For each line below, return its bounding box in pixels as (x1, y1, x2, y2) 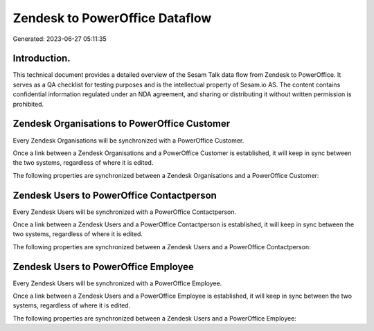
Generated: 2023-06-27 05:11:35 (12, 35, 107, 43)
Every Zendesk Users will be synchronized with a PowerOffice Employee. (12, 279, 222, 287)
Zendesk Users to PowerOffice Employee (12, 260, 194, 273)
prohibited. (12, 100, 44, 108)
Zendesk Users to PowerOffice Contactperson (12, 189, 217, 201)
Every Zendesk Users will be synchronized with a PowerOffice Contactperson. (12, 208, 237, 216)
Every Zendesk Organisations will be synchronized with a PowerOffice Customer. (12, 136, 244, 145)
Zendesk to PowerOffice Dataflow (12, 10, 212, 26)
